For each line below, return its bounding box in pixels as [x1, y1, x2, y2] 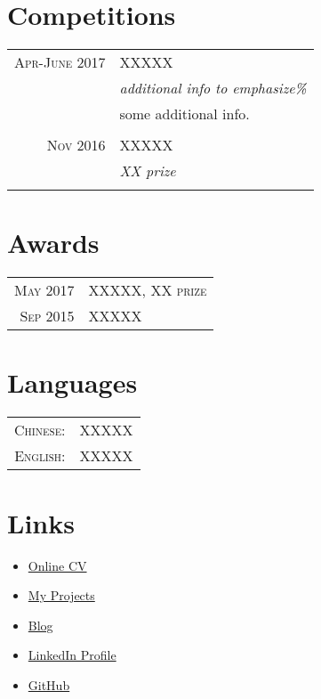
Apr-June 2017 [14, 52, 106, 73]
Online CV [28, 556, 87, 574]
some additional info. [119, 103, 250, 125]
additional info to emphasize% [119, 77, 307, 99]
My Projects [28, 586, 95, 605]
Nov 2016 [46, 134, 106, 156]
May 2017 [14, 280, 75, 301]
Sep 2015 [20, 305, 75, 327]
